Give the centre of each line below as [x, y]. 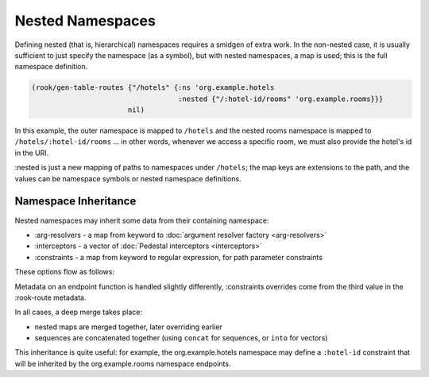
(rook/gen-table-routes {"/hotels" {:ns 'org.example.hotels [153, 88]
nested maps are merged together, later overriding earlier [128, 327]
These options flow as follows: [65, 272]
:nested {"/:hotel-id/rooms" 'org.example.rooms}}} [280, 99]
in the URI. [32, 153]
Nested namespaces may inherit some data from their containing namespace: [142, 220]
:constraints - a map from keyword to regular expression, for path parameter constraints [179, 257]
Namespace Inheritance [75, 202]
